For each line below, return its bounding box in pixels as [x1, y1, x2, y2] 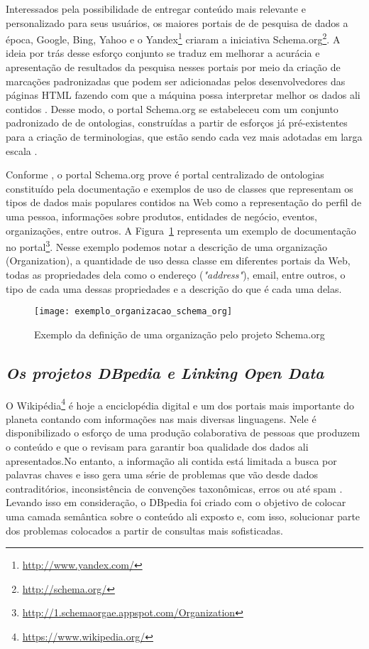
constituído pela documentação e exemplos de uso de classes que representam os [6, 181, 353, 195]
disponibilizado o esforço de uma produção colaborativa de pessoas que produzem [6, 425, 360, 440]
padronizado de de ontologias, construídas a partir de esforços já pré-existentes [6, 115, 348, 130]
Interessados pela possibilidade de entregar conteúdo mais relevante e [6, 1, 306, 16]
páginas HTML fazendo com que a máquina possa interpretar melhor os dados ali [6, 87, 360, 102]
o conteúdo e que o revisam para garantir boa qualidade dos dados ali [6, 439, 309, 454]
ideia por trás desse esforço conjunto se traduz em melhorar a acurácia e [6, 45, 320, 60]
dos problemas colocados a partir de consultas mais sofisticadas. [6, 522, 283, 537]
